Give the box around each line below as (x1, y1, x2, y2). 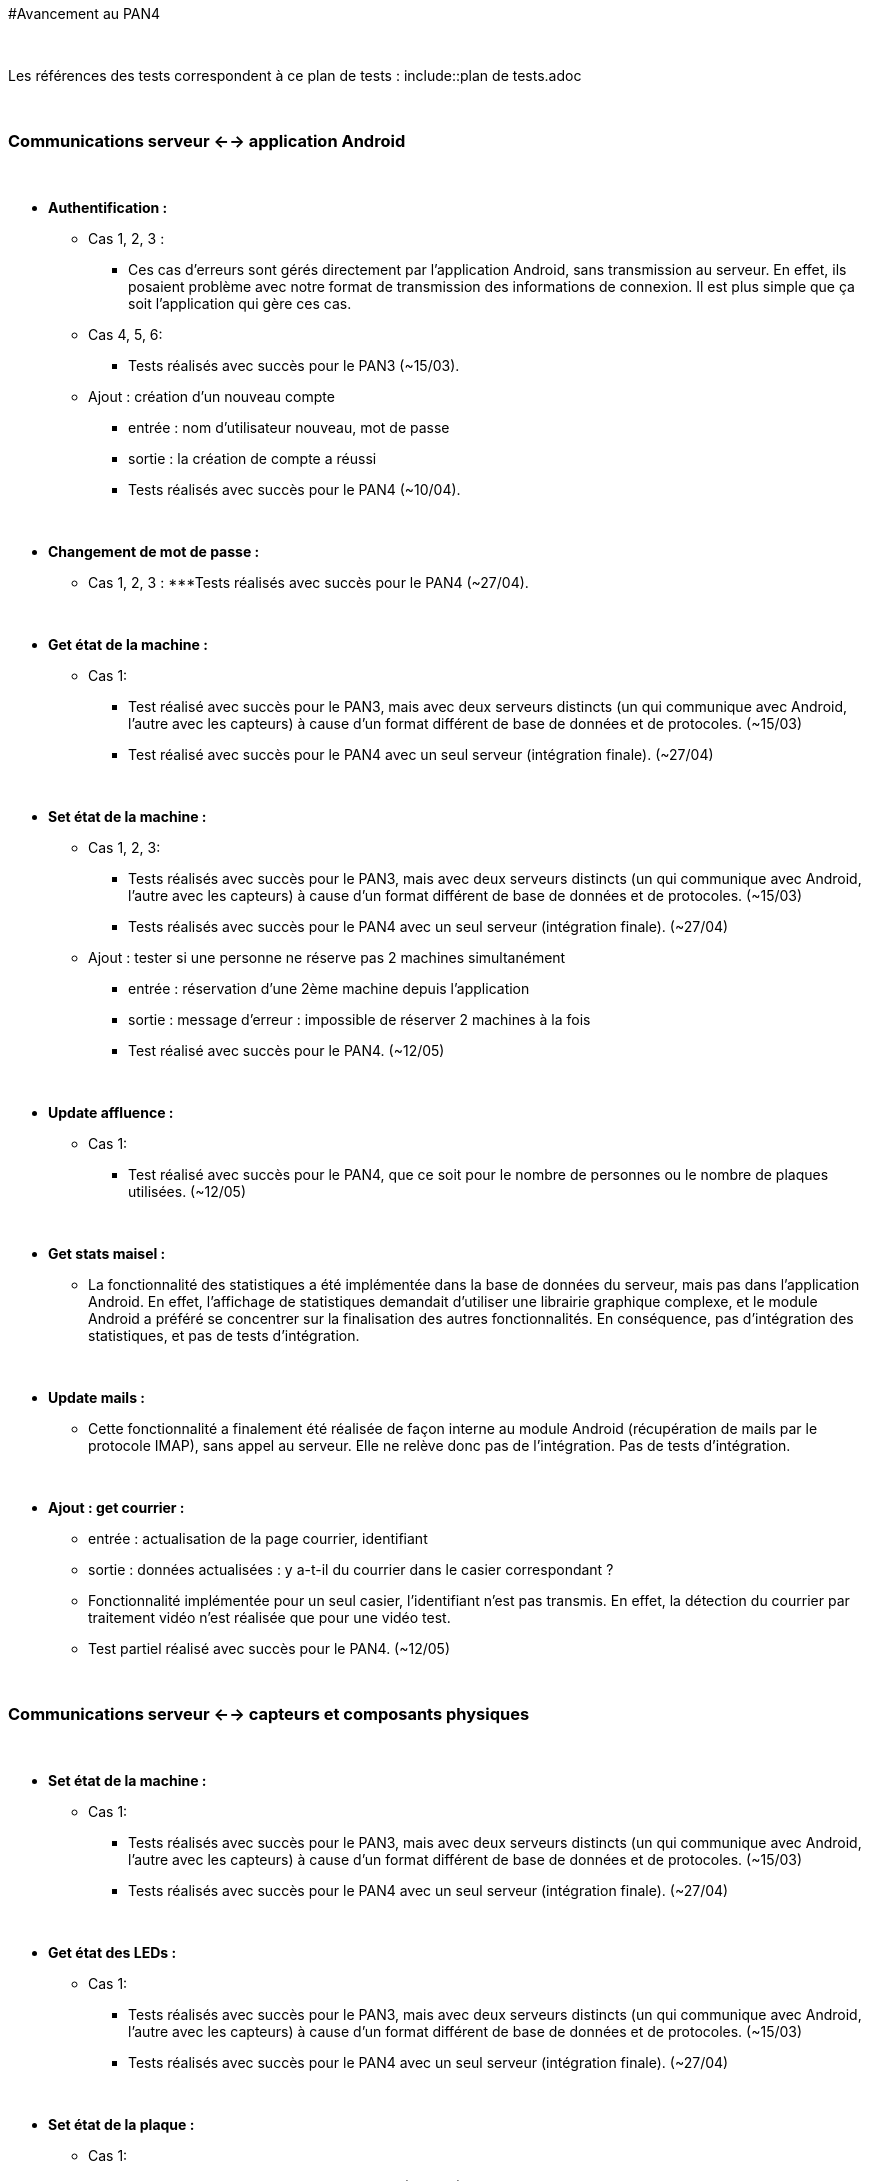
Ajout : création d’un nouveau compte (88, 387, 335, 405)
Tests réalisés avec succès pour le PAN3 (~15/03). (128, 356, 460, 374)
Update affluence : (48, 1103, 174, 1121)
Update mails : (48, 1388, 145, 1406)
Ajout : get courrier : (48, 1498, 185, 1516)
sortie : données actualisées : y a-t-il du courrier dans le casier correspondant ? (88, 1560, 614, 1578)
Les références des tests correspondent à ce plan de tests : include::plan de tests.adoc (8, 67, 582, 84)
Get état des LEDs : (48, 1943, 177, 1961)
